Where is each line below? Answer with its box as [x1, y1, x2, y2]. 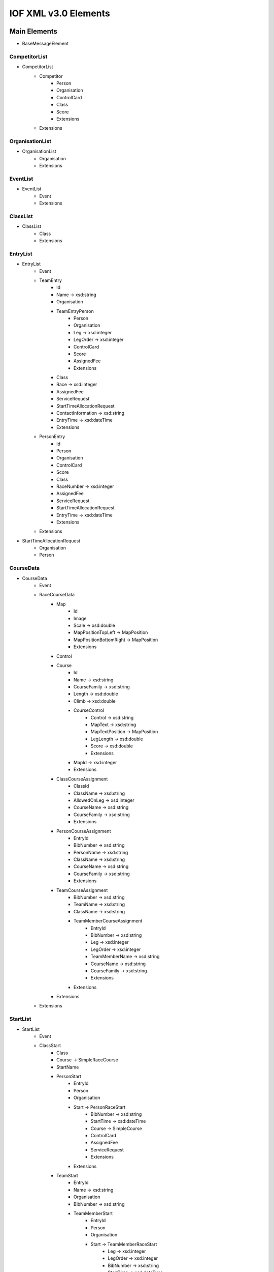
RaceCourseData [39, 592, 75, 598]
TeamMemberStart [74, 1210, 113, 1216]
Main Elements [9, 27, 58, 36]
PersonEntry [39, 433, 65, 440]
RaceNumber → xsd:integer [56, 483, 114, 489]
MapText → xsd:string [90, 721, 136, 728]
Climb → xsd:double [74, 698, 116, 704]
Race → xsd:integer [56, 382, 97, 388]
